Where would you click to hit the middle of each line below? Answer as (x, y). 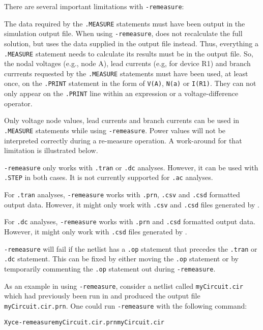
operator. (18, 103)
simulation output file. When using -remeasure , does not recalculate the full (123, 33)
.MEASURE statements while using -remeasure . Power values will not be (115, 130)
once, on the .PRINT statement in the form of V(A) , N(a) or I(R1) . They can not (130, 83)
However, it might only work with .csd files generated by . (96, 232)
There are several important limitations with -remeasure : (94, 6)
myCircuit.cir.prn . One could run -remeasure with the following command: (126, 305)
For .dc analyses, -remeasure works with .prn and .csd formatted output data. (130, 221)
